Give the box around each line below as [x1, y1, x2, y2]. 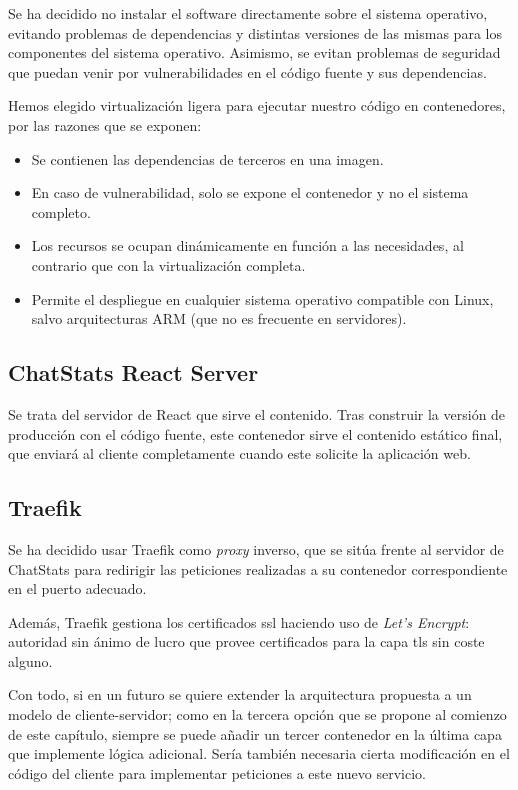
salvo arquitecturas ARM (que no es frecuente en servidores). [31, 308, 407, 329]
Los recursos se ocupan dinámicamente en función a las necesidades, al [31, 235, 464, 256]
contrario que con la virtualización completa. [31, 254, 306, 275]
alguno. [8, 650, 53, 671]
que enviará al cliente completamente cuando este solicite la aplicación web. [8, 443, 471, 464]
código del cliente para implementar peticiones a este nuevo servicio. [8, 762, 426, 783]
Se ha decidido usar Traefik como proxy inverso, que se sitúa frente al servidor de [8, 538, 504, 559]
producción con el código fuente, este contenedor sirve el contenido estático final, [8, 423, 503, 444]
